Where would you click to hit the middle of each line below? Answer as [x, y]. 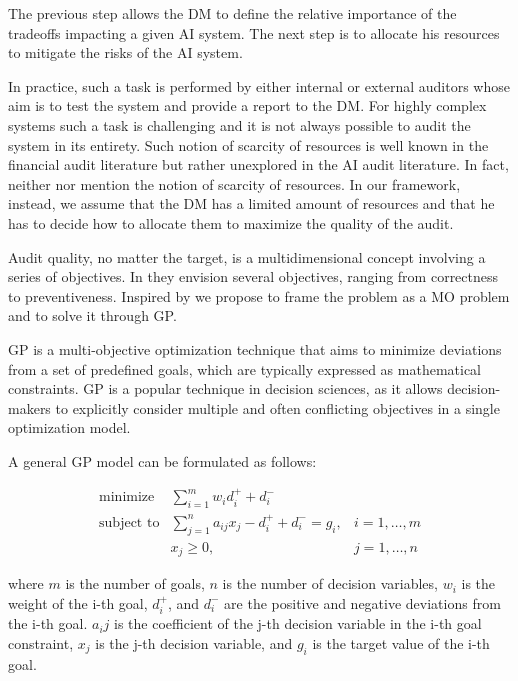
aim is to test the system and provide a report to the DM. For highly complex [247, 105]
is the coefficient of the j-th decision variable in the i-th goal [298, 623]
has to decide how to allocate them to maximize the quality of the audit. [231, 222]
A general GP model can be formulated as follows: [162, 460]
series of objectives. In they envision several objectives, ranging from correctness [253, 276]
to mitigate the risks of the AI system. [125, 52]
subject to [129, 522]
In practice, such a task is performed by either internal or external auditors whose [259, 85]
